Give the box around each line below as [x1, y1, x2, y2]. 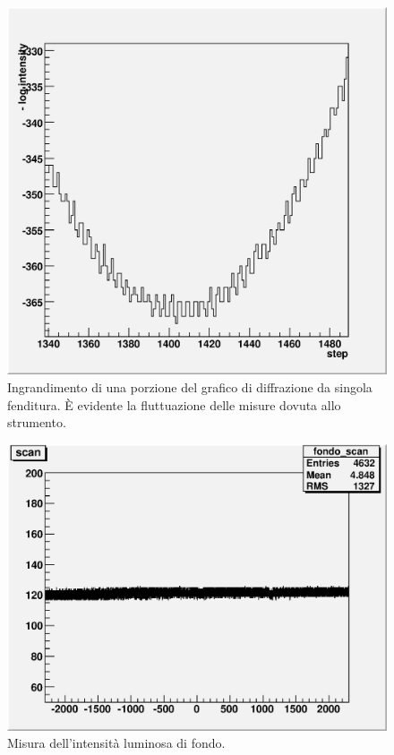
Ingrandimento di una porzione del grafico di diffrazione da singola [7, 377, 373, 396]
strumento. [7, 413, 66, 432]
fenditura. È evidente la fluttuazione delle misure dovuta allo [7, 395, 341, 414]
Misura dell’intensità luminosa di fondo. [7, 734, 226, 752]
